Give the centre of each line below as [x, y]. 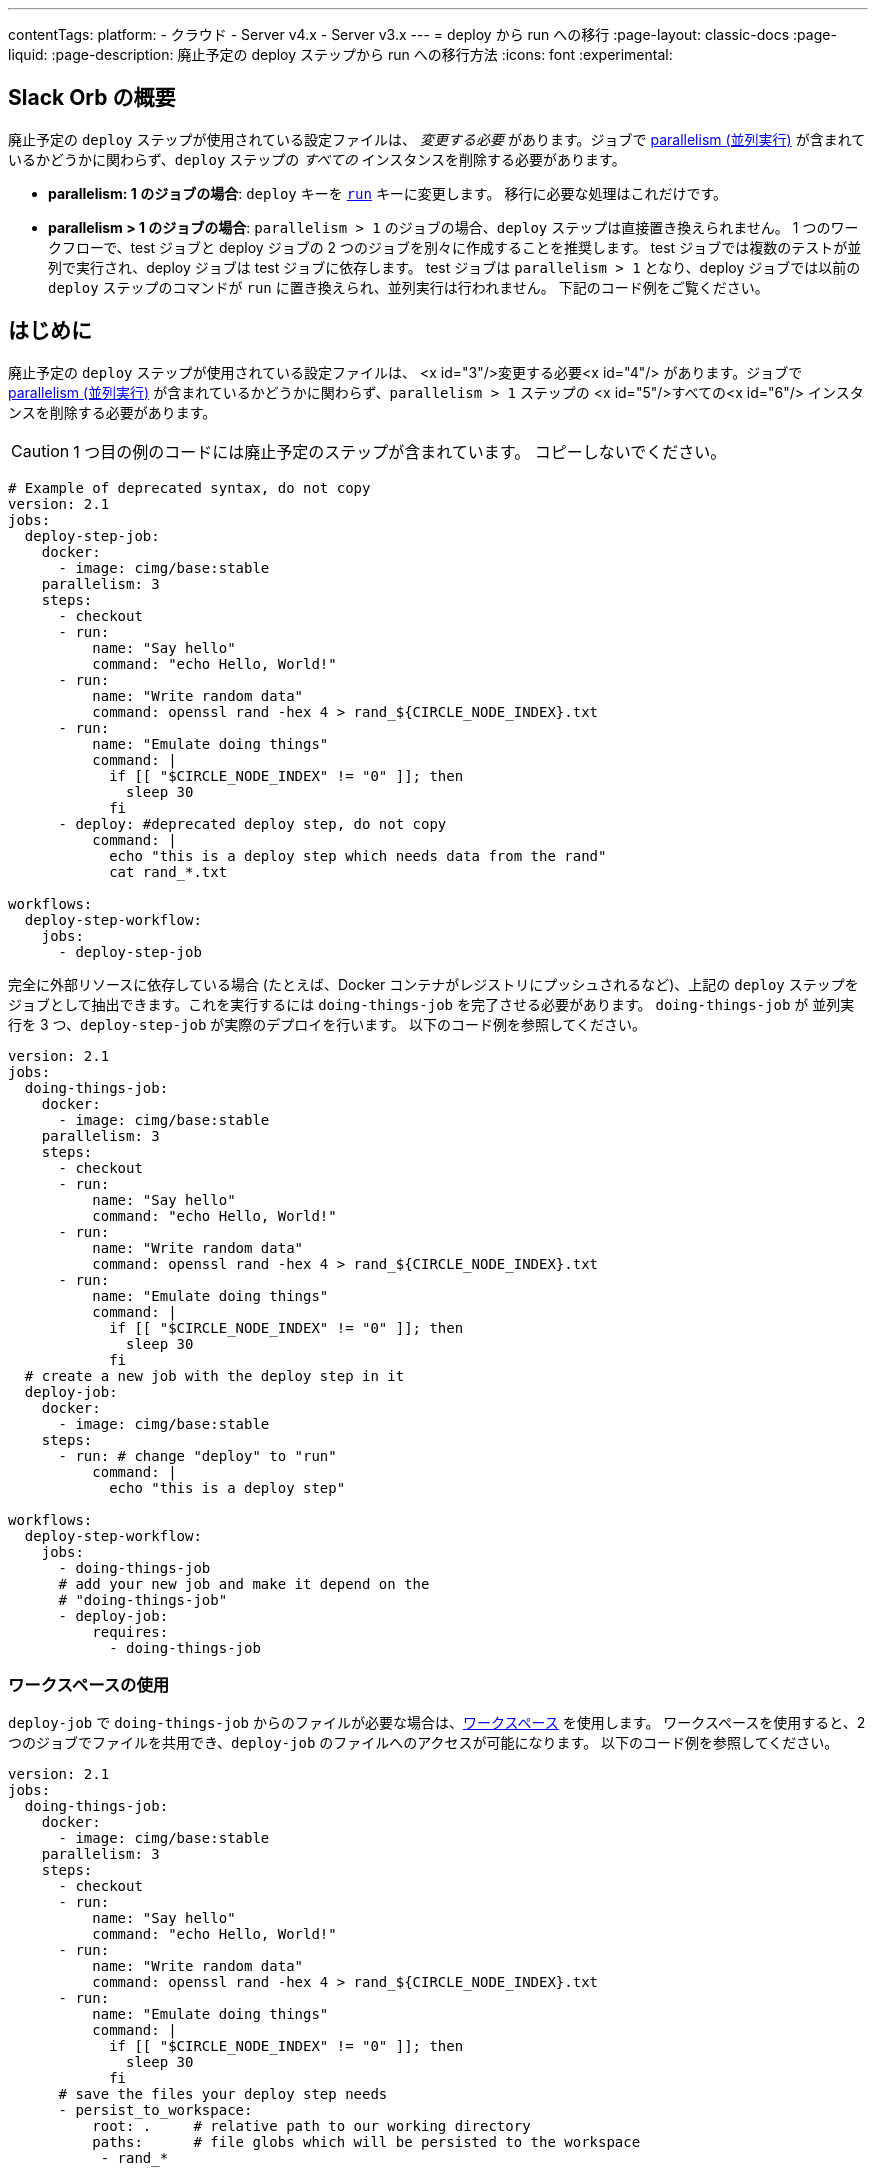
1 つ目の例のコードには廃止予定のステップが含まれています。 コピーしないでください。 [400, 451]
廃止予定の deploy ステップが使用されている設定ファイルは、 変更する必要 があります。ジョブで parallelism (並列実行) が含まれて [437, 139]
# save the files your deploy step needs [223, 2094]
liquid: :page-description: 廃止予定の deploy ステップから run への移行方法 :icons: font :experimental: [340, 54]
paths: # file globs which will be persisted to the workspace [366, 2142]
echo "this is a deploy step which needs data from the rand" [358, 855]
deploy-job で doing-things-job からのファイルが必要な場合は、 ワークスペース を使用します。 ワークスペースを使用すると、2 [437, 1723]
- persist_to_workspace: [155, 2110]
